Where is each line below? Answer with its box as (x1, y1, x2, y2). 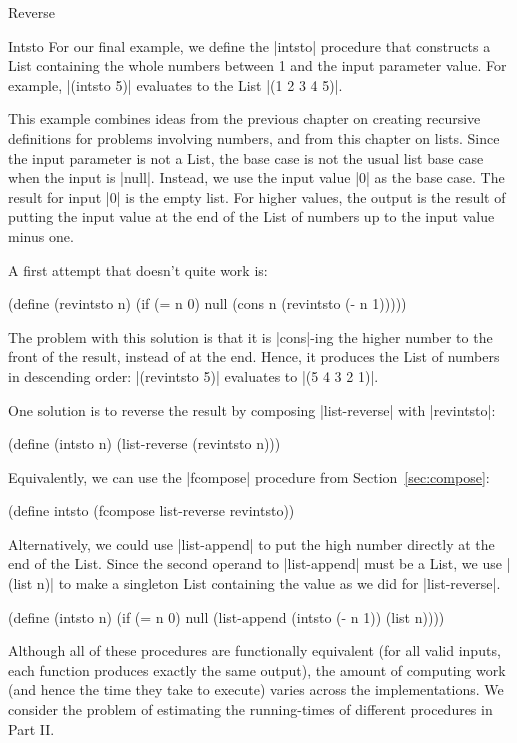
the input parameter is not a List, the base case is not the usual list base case (8, 147, 484, 168)
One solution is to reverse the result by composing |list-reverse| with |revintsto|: (8, 399, 496, 420)
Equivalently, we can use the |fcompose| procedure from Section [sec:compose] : (8, 466, 490, 487)
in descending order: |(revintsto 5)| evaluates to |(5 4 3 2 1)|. (8, 365, 379, 386)
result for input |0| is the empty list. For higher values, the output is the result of (8, 186, 506, 207)
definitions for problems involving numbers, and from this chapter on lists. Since (8, 127, 500, 148)
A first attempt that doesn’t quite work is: (8, 259, 268, 280)
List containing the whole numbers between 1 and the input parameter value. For (8, 55, 507, 76)
